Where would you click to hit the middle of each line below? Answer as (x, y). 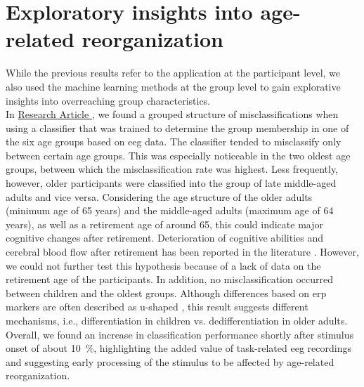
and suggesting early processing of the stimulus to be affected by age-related (170, 361)
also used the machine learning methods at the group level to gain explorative (173, 86)
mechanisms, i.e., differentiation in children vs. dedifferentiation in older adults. (177, 320)
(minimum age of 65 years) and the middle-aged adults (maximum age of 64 (170, 210)
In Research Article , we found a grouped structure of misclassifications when (172, 114)
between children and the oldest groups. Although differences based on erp (166, 293)
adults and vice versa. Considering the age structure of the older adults (159, 196)
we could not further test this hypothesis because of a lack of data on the (163, 265)
